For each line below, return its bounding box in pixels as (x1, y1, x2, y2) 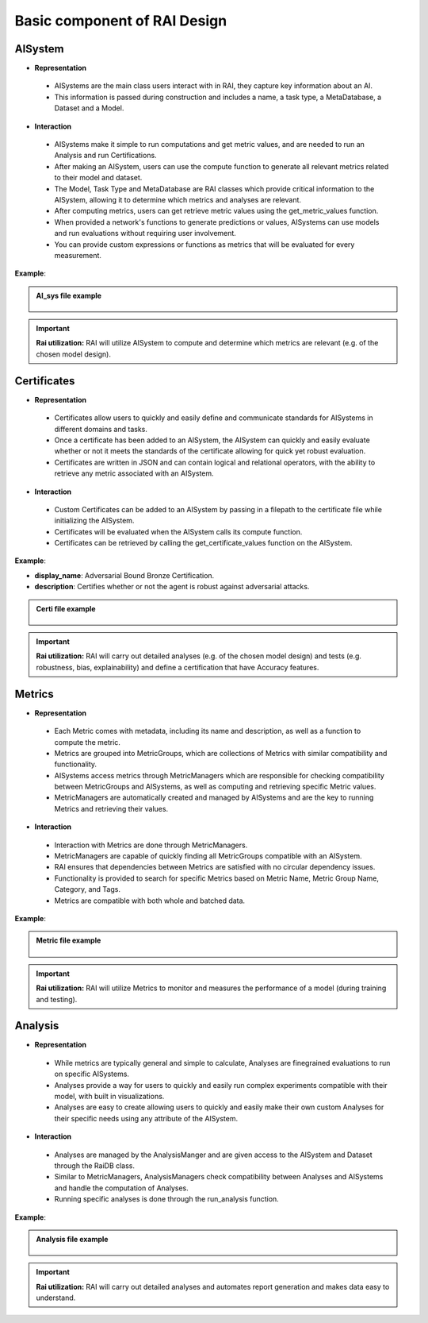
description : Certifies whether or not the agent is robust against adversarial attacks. (34, 582, 310, 592)
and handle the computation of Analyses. (54, 1183, 189, 1193)
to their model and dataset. (54, 173, 143, 183)
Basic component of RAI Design (14, 12, 227, 29)
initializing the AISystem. (54, 516, 135, 526)
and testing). (36, 994, 78, 1004)
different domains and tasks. (54, 424, 148, 434)
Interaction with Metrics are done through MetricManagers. (54, 840, 248, 850)
